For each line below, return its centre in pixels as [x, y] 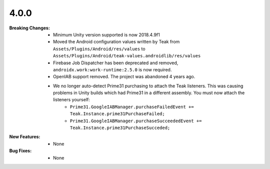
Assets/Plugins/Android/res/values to [99, 49]
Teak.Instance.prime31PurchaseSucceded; [120, 128]
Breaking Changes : [29, 28]
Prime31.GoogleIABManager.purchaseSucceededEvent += [136, 121]
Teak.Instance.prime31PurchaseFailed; [117, 114]
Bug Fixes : [20, 151]
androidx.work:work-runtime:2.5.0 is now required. [112, 69]
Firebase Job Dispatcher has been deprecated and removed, [116, 63]
